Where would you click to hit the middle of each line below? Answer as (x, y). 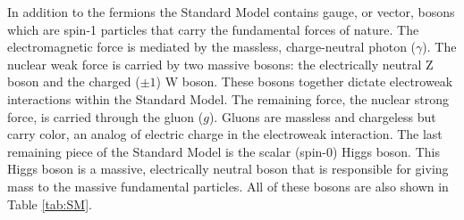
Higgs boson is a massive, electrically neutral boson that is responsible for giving (228, 169)
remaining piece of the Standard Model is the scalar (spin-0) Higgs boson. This (224, 151)
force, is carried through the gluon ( (105, 116)
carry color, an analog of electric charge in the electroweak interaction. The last (225, 134)
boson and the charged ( (74, 81)
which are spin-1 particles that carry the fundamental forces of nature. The (213, 29)
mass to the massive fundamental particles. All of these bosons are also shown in (228, 186)
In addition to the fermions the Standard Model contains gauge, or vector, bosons (231, 12)
